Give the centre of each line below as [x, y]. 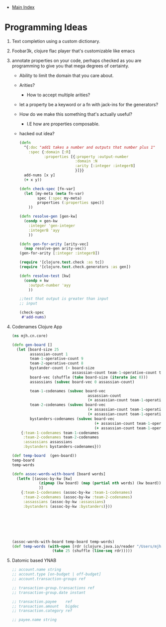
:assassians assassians [48, 442]
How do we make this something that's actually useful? [76, 114]
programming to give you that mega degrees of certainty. [71, 66]
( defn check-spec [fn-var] [47, 189]
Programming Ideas [46, 27]
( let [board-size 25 [38, 349]
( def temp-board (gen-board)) [44, 456]
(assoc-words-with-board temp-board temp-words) [63, 542]
